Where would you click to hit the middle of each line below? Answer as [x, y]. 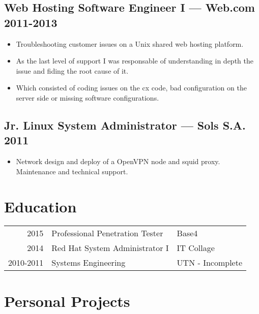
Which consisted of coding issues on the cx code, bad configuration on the [131, 88]
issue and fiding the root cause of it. [72, 70]
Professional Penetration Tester [107, 233]
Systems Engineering [89, 263]
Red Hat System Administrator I [110, 248]
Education [40, 206]
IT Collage [196, 248]
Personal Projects [67, 301]
